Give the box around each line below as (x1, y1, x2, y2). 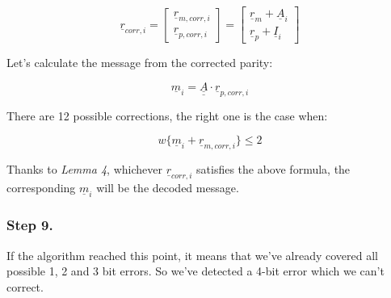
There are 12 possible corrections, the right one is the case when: (6, 107, 328, 124)
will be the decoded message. (96, 179, 239, 196)
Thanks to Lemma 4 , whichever (6, 161, 162, 178)
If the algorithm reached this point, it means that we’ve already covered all (6, 246, 378, 263)
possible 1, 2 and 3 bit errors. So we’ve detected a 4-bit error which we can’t (6, 262, 385, 279)
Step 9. (6, 215, 53, 235)
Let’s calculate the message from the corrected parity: (6, 54, 273, 71)
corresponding (6, 179, 76, 196)
